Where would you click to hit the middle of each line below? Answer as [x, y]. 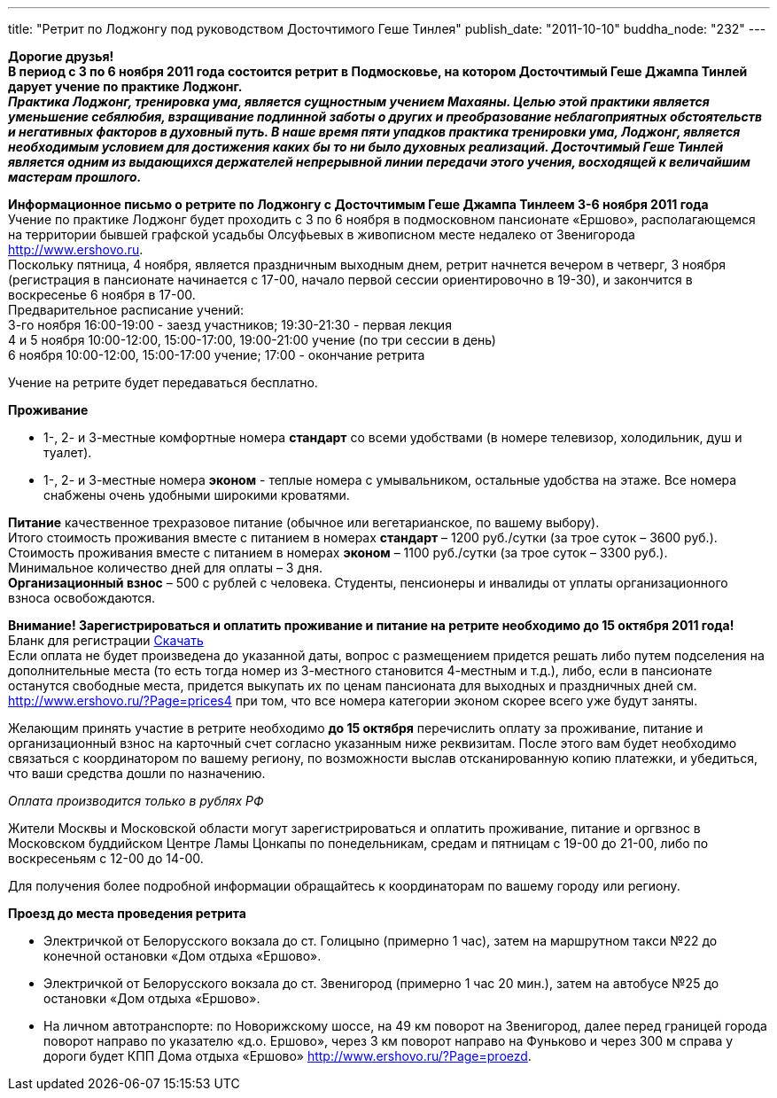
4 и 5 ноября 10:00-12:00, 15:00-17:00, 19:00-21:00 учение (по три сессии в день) [252, 340]
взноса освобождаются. [82, 598]
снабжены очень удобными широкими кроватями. [197, 495]
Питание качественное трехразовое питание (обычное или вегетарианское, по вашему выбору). [304, 522]
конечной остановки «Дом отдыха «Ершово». [183, 956]
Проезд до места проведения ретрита [127, 913]
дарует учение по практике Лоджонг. [125, 86]
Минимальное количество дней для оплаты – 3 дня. [166, 568]
